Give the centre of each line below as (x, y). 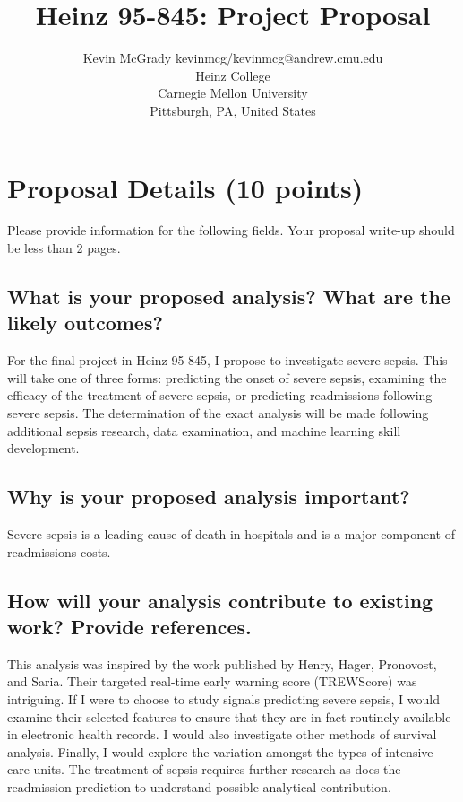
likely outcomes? (85, 323)
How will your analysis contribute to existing (220, 600)
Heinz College (233, 75)
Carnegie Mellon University (233, 93)
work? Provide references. (129, 626)
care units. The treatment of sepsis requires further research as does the (204, 769)
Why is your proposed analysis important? (209, 497)
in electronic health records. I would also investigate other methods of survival (222, 734)
